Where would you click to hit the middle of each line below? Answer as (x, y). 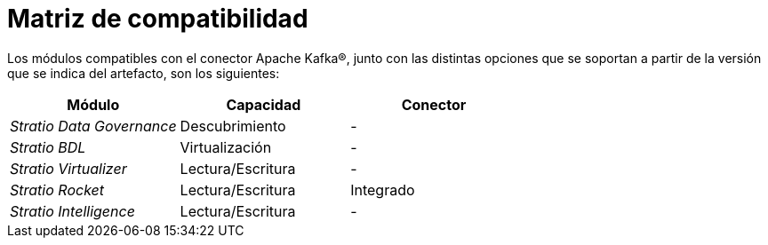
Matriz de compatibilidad (158, 19)
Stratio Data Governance (93, 126)
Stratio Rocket (57, 190)
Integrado (383, 190)
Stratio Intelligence (72, 211)
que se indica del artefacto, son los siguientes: (144, 73)
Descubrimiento (233, 126)
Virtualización (226, 147)
